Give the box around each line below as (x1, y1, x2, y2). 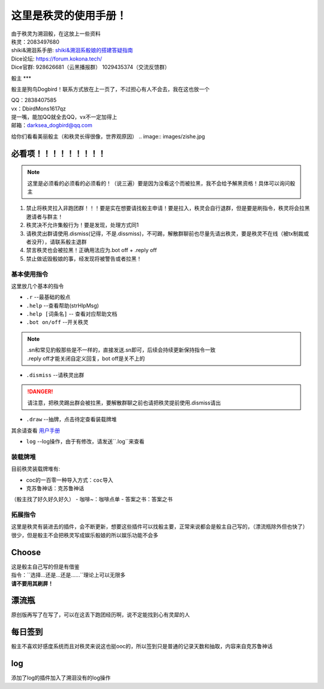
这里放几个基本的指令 (11, 282, 64, 289)
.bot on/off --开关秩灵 (26, 319, 89, 326)
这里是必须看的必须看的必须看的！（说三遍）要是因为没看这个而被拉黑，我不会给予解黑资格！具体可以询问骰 (27, 179, 295, 187)
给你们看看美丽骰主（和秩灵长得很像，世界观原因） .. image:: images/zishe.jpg (11, 133, 205, 140)
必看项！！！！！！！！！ (11, 148, 106, 158)
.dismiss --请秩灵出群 (26, 372, 85, 379)
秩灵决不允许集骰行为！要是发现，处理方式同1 (26, 221, 139, 229)
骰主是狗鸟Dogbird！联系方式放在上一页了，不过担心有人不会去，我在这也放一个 (11, 85, 210, 92)
